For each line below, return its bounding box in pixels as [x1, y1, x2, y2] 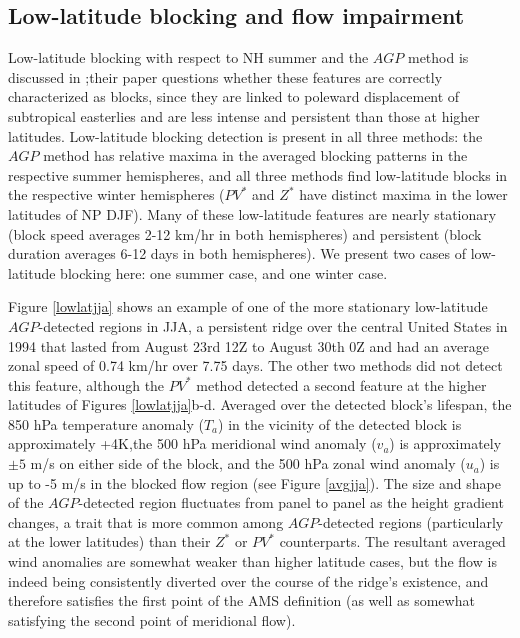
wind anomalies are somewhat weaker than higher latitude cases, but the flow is [8, 551, 497, 572]
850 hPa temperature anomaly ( [8, 413, 204, 434]
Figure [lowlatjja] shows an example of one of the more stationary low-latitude [8, 296, 488, 317]
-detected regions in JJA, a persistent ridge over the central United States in [38, 315, 508, 336]
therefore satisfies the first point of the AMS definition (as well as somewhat [8, 590, 475, 611]
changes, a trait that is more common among [8, 511, 284, 532]
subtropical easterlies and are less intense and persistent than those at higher [8, 105, 480, 126]
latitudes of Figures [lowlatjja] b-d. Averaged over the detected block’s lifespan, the [8, 394, 512, 415]
